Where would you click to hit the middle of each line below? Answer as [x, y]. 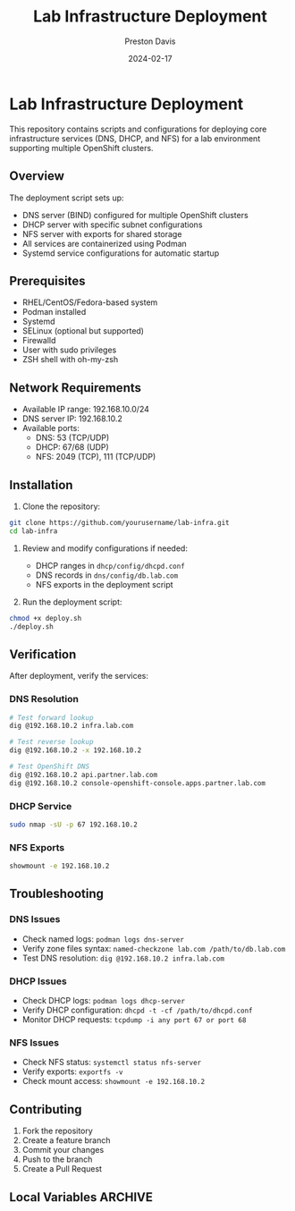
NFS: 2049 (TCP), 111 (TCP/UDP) [96, 457]
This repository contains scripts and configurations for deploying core [138, 129]
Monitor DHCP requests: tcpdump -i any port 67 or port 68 [134, 1020]
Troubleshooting [57, 894]
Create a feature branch [66, 1140]
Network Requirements [75, 388]
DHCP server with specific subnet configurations [112, 224]
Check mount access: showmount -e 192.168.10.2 [114, 1081]
